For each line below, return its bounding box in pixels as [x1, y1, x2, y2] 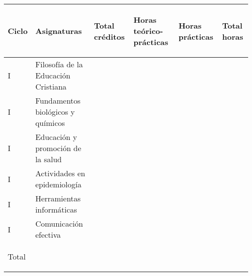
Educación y [35, 131, 77, 142]
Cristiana [35, 81, 67, 92]
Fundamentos [35, 95, 81, 106]
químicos [35, 117, 65, 128]
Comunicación [35, 218, 83, 229]
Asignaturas [35, 25, 82, 36]
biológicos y [35, 106, 75, 117]
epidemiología [35, 179, 82, 190]
